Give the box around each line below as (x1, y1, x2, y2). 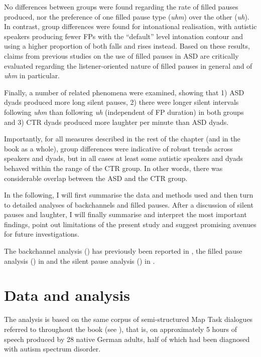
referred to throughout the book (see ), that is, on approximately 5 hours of (4, 323, 237, 334)
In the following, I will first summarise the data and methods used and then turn (4, 190, 253, 200)
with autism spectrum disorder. (4, 343, 101, 354)
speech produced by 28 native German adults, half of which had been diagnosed (4, 333, 250, 344)
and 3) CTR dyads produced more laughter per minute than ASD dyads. (4, 116, 229, 127)
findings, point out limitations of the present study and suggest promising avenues (4, 219, 256, 229)
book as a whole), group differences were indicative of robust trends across (4, 143, 233, 153)
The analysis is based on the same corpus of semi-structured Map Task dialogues (4, 314, 253, 324)
